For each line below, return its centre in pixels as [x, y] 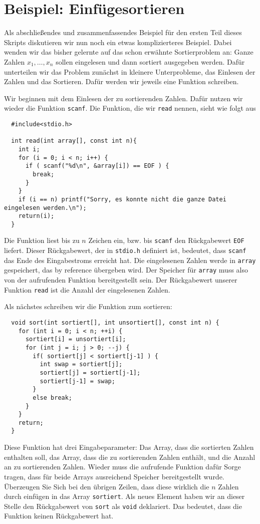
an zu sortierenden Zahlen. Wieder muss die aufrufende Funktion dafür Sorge [122, 467]
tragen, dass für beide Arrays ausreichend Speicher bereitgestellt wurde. [114, 476]
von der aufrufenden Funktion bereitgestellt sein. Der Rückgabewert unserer [121, 280]
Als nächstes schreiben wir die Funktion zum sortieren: [88, 306]
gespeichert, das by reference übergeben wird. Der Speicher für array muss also [126, 270]
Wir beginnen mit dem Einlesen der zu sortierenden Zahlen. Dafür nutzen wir [123, 98]
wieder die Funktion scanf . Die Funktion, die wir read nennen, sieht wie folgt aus [130, 108]
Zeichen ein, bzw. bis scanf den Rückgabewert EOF [166, 240]
